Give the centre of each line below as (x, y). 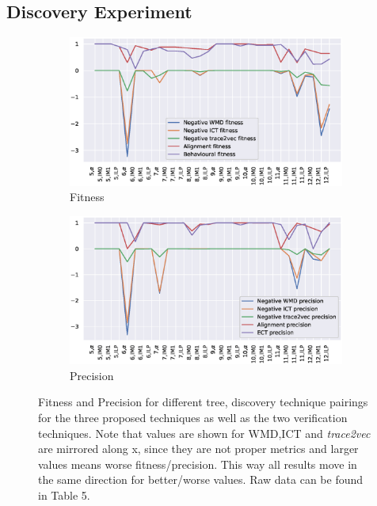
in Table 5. (64, 495)
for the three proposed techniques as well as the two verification (193, 418)
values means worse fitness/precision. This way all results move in (198, 464)
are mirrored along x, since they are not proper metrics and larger (198, 449)
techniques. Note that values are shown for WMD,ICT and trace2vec (204, 433)
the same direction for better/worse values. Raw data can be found (201, 479)
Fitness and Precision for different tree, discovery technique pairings (203, 402)
